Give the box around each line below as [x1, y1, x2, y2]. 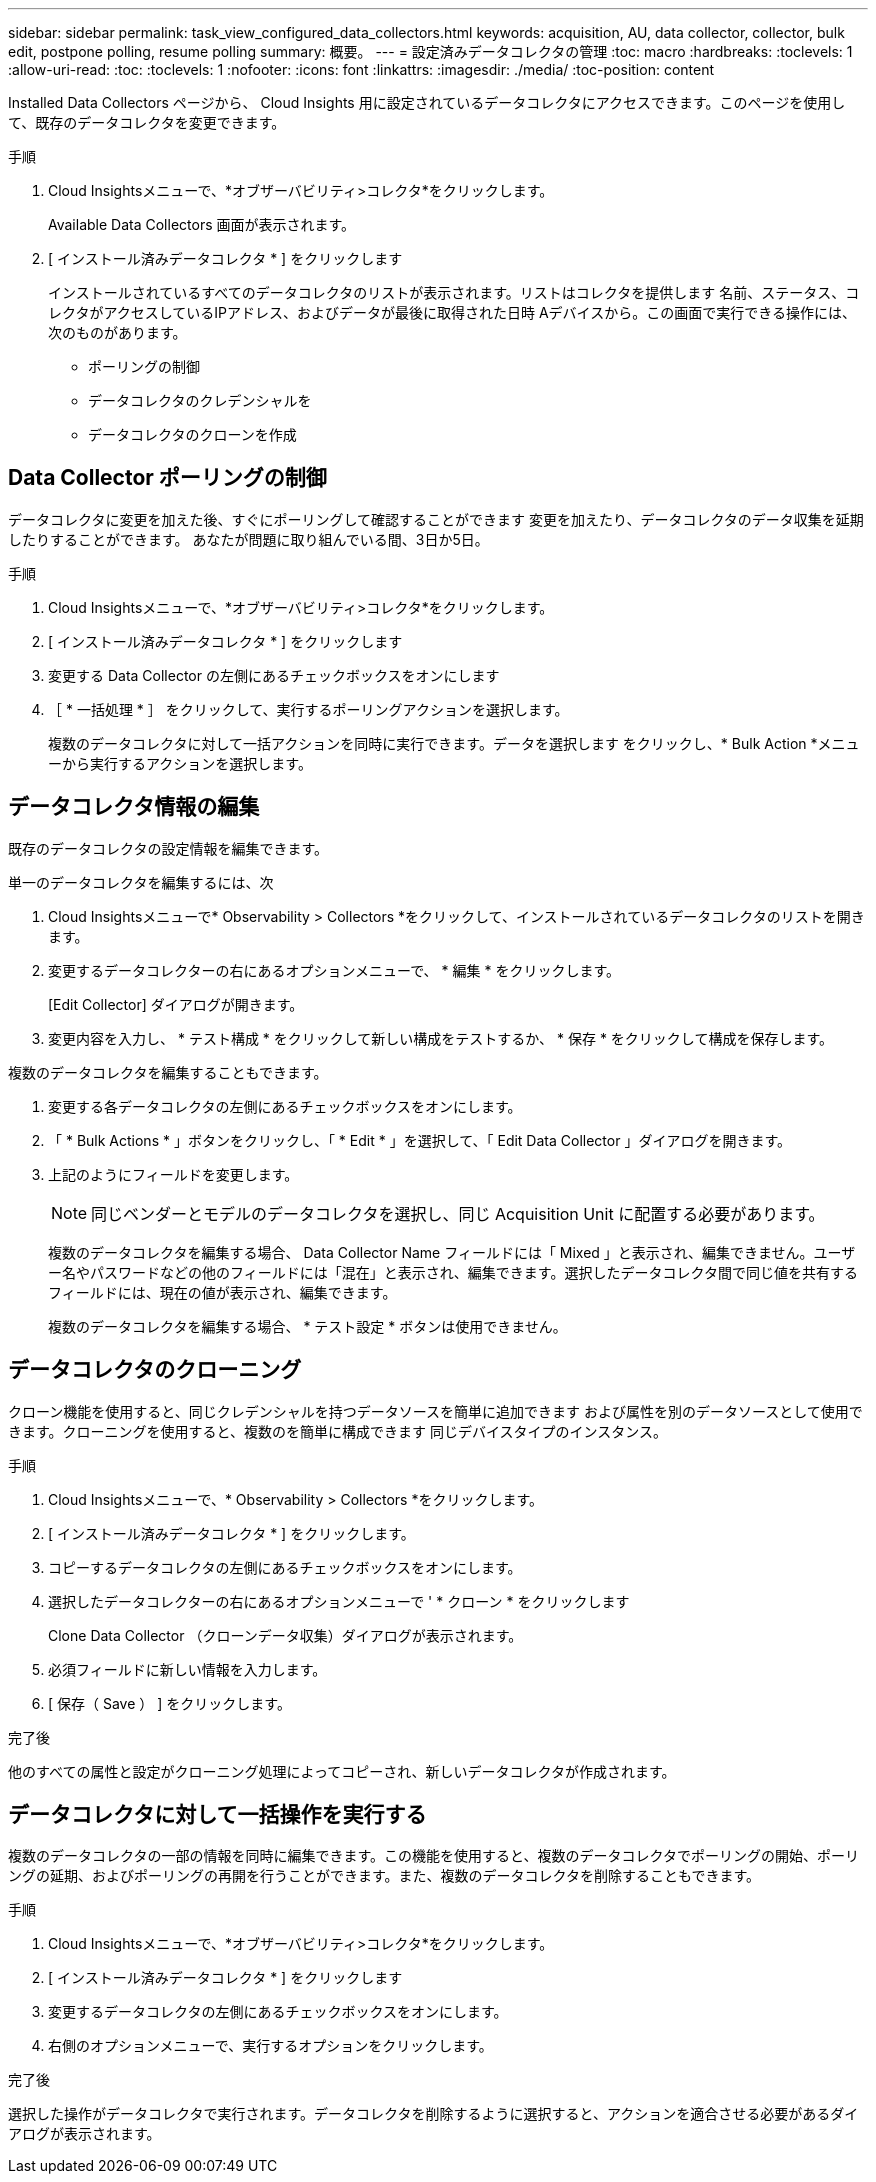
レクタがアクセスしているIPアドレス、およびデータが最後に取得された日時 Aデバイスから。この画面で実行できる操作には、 [48, 304, 856, 321]
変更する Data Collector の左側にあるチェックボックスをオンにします [48, 666, 500, 684]
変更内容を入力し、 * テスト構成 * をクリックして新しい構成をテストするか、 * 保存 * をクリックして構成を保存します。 [48, 1029, 834, 1047]
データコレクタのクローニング [8, 1357, 302, 1383]
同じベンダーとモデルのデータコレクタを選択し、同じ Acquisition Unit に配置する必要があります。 [91, 1203, 825, 1224]
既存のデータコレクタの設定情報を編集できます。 [8, 839, 329, 857]
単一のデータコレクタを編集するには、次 [8, 873, 274, 891]
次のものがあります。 [48, 324, 187, 341]
